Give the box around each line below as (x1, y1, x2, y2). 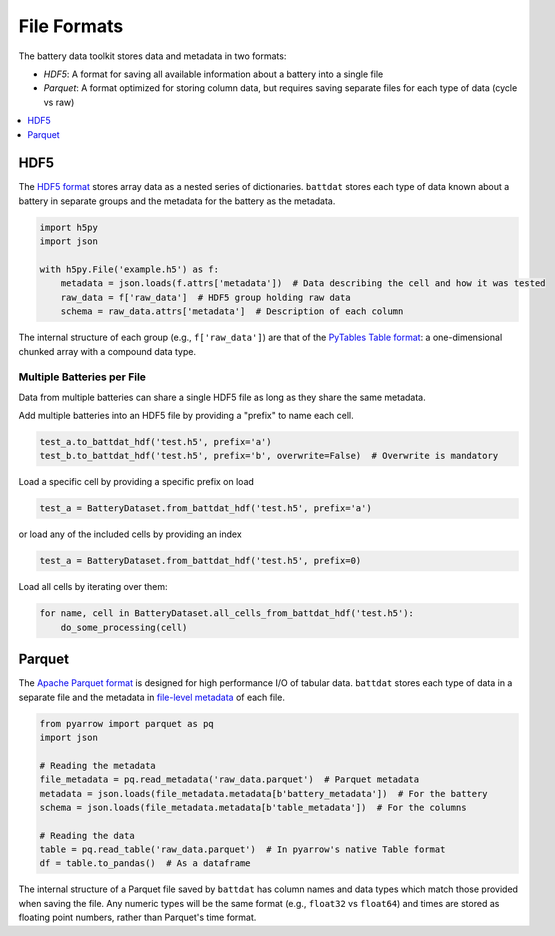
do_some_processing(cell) (60, 621, 188, 633)
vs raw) (43, 96, 75, 108)
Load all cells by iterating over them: (18, 581, 169, 593)
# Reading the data (39, 830, 135, 841)
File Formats (18, 15, 124, 37)
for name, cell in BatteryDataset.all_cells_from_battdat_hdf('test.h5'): (39, 608, 415, 619)
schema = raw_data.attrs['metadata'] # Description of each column (60, 306, 404, 317)
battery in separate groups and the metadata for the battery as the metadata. (18, 195, 336, 207)
